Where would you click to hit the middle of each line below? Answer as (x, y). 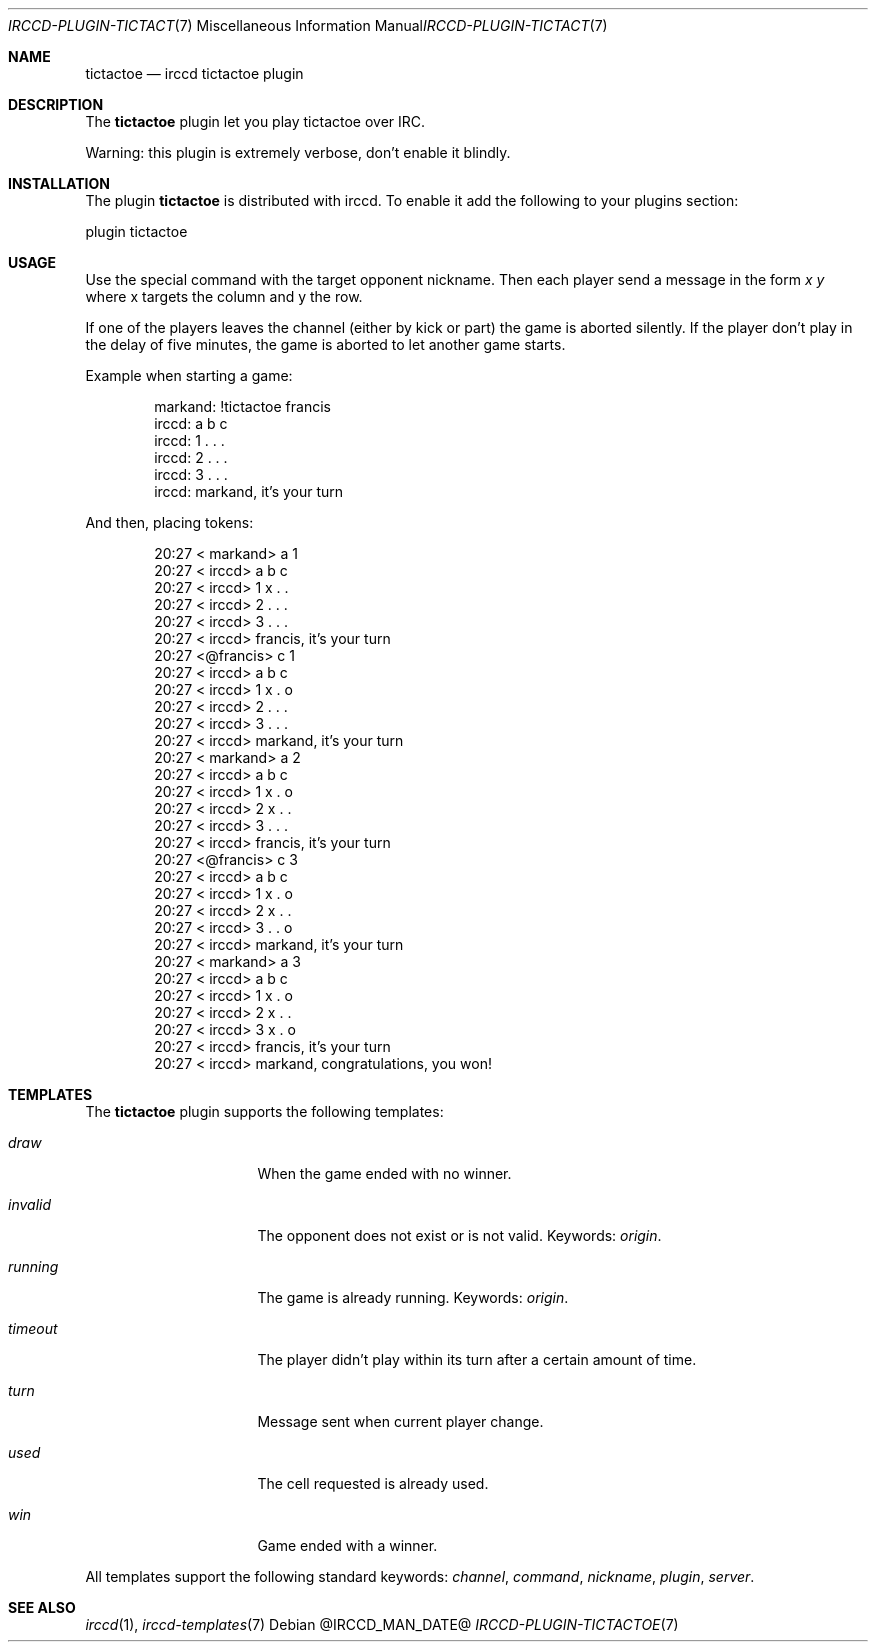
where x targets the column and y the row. (224, 296)
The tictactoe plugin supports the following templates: (264, 1111)
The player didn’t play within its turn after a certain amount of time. (477, 1359)
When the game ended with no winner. (384, 1173)
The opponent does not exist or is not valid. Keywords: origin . (459, 1235)
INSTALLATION (59, 183)
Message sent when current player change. (400, 1421)
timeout (33, 1328)
